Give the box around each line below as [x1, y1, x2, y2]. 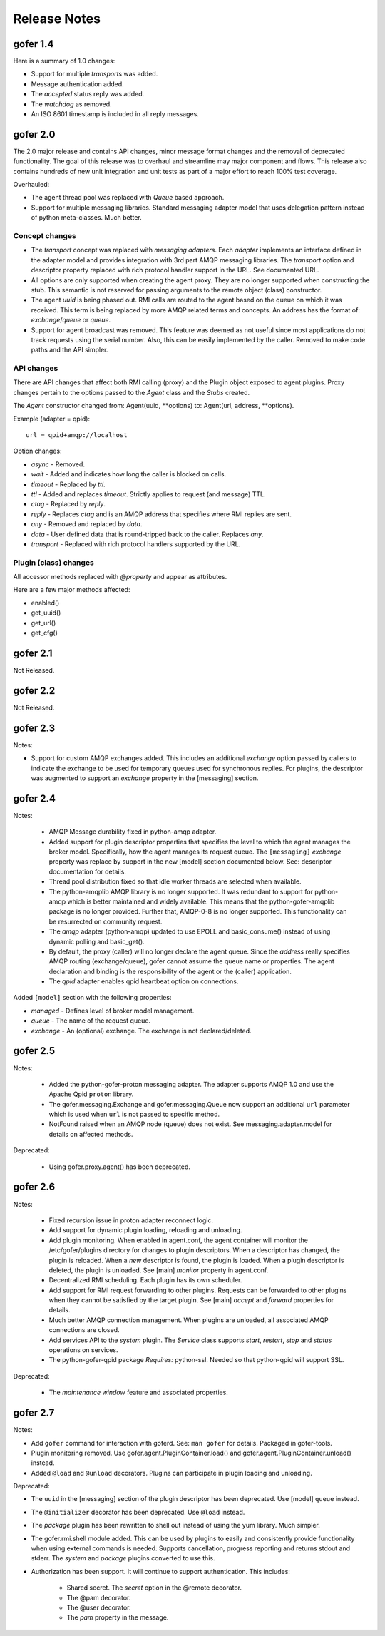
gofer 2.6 [13, 1181, 56, 1193]
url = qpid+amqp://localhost [26, 431, 128, 439]
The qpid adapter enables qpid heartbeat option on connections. [48, 977, 239, 986]
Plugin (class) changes [13, 557, 94, 567]
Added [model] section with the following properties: [13, 993, 172, 1002]
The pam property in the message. [66, 1613, 169, 1622]
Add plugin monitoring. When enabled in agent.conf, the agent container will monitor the [48, 1236, 308, 1244]
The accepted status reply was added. [31, 90, 145, 98]
